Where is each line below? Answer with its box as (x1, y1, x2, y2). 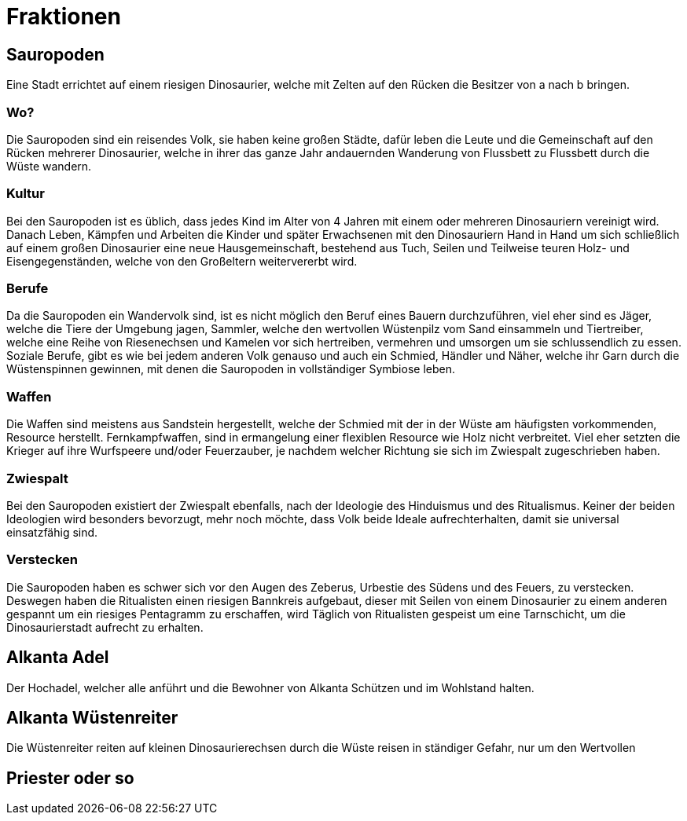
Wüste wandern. (6, 159, 92, 173)
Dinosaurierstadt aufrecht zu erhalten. (6, 620, 204, 634)
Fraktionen (6, 3, 121, 30)
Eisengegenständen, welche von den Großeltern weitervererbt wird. (6, 254, 358, 268)
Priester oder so (6, 768, 134, 788)
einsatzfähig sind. (6, 525, 98, 539)
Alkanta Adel (6, 647, 109, 668)
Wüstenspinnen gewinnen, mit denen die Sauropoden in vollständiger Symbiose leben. (6, 362, 455, 376)
